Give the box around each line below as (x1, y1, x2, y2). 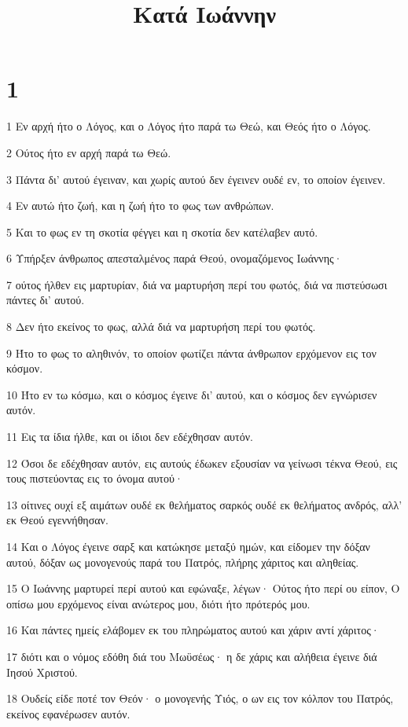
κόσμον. (6, 360, 43, 376)
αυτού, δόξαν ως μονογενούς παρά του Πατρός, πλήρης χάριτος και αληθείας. (6, 553, 359, 570)
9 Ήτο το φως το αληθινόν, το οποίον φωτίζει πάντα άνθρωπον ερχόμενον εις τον (6, 344, 377, 361)
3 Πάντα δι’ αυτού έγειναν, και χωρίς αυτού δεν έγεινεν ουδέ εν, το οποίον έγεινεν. (6, 171, 386, 187)
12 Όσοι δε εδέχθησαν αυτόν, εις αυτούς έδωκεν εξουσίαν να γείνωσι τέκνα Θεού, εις (6, 454, 398, 471)
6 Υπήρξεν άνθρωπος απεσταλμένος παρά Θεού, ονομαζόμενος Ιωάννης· (6, 250, 343, 266)
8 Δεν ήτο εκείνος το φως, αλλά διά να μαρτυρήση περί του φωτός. (6, 318, 316, 335)
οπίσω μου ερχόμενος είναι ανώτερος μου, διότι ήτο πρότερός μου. (6, 595, 311, 611)
